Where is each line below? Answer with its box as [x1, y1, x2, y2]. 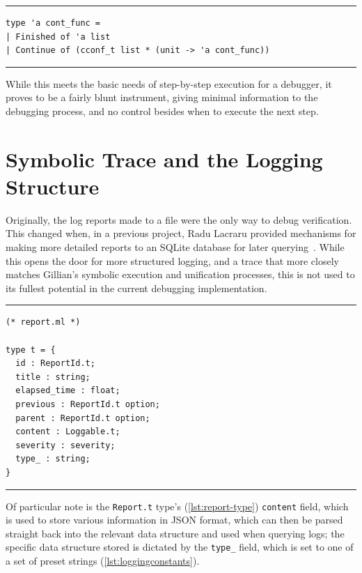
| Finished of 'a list [6, 31, 111, 42]
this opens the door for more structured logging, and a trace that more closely [6, 253, 339, 268]
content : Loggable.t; [15, 427, 120, 437]
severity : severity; [15, 440, 116, 450]
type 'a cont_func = [6, 18, 101, 28]
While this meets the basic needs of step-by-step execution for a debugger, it [6, 76, 332, 91]
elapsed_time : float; [15, 385, 120, 396]
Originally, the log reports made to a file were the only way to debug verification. [6, 212, 352, 227]
